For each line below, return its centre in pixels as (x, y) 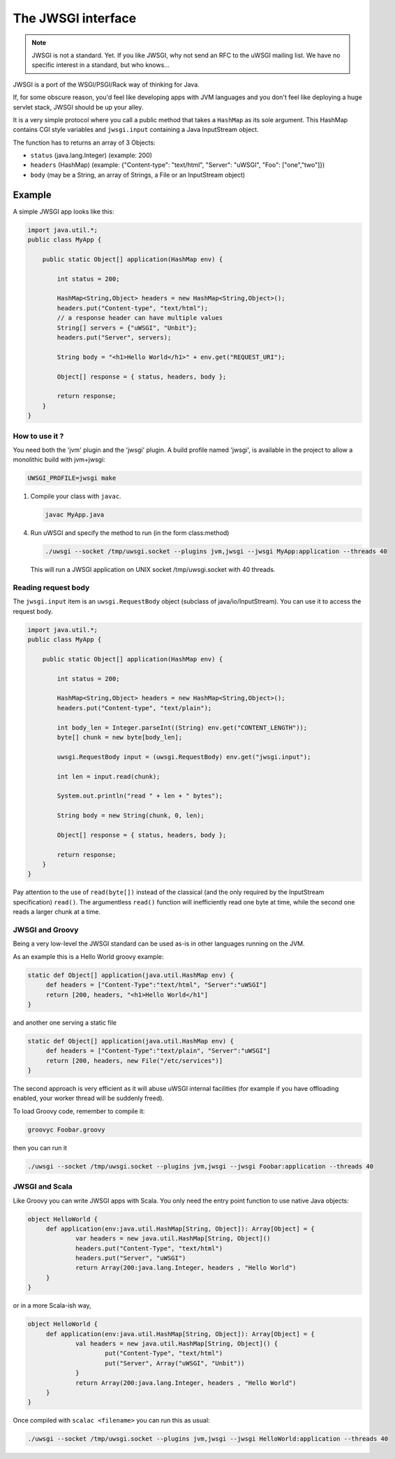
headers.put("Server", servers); (114, 338)
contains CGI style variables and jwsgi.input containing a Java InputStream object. (136, 130)
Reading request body (51, 587)
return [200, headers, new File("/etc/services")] (134, 1061)
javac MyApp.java (75, 515)
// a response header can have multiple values (140, 318)
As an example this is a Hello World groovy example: (88, 956)
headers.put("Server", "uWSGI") (131, 1258)
